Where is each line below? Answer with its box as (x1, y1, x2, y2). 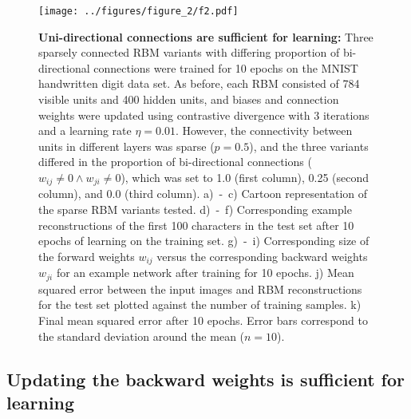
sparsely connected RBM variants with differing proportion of (38, 44, 340, 61)
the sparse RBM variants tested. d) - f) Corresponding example (38, 201, 352, 218)
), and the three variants (249, 137, 369, 154)
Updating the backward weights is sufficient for (6, 366, 405, 391)
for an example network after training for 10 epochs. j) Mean (56, 264, 354, 281)
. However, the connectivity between (175, 122, 353, 139)
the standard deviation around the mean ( (38, 327, 245, 344)
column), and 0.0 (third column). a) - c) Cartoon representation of (38, 185, 368, 202)
